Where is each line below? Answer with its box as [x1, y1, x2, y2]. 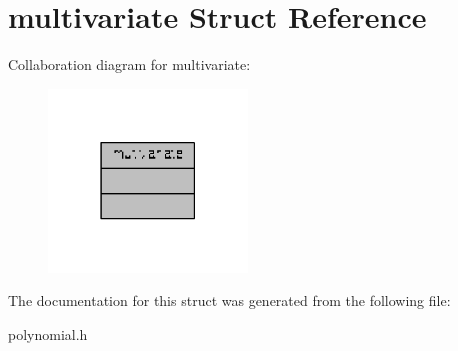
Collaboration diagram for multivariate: [8, 54, 251, 75]
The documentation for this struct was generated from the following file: [8, 290, 451, 311]
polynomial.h [8, 323, 88, 344]
